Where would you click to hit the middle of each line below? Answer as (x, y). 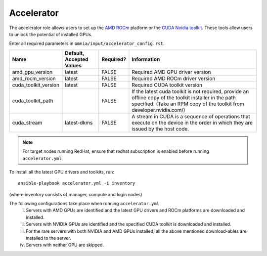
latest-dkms (79, 123)
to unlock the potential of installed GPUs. (51, 34)
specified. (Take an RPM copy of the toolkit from (188, 104)
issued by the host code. (160, 128)
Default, (75, 53)
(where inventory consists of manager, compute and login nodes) (76, 194)
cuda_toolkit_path (33, 100)
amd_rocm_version (34, 78)
